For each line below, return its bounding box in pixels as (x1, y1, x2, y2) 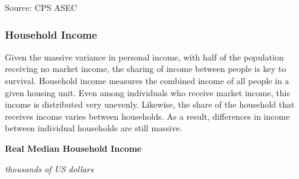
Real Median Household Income (5, 142, 142, 154)
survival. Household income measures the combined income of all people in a (5, 74, 289, 86)
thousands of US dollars (5, 162, 94, 175)
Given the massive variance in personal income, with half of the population (5, 50, 284, 63)
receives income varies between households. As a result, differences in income (5, 109, 290, 122)
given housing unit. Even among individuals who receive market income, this (5, 86, 290, 99)
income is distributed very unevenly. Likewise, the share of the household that (5, 98, 295, 111)
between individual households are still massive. (5, 122, 183, 134)
